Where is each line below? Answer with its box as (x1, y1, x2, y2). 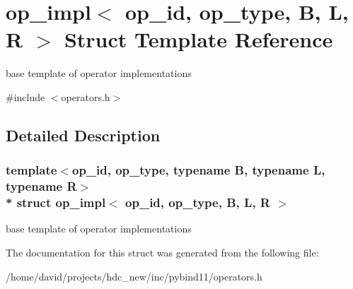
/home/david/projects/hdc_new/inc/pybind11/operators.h (6, 269, 262, 283)
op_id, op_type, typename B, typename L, (71, 161, 325, 179)
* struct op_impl (6, 194, 106, 211)
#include (6, 89, 45, 104)
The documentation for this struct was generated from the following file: (6, 244, 319, 259)
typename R (6, 177, 77, 195)
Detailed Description (6, 124, 161, 146)
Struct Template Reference (64, 25, 333, 54)
